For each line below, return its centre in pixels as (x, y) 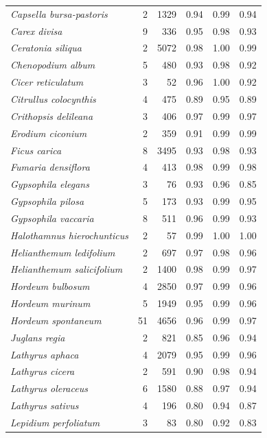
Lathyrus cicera (43, 371)
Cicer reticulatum (47, 82)
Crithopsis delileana (52, 115)
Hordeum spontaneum (56, 320)
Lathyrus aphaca (45, 354)
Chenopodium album (53, 65)
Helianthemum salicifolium (67, 269)
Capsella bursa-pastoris (59, 13)
